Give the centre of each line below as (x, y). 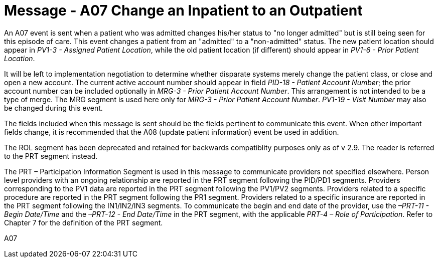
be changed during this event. (53, 108)
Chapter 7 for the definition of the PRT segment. (84, 222)
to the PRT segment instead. (51, 156)
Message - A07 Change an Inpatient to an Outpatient (183, 11)
